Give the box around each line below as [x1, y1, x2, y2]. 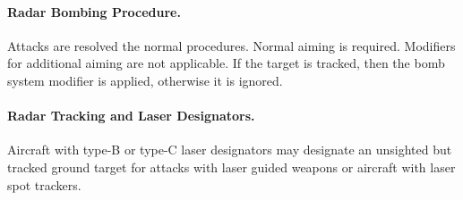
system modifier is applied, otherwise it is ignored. [7, 71, 283, 89]
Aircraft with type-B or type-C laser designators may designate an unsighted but [7, 140, 452, 159]
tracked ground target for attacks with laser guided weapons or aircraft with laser [7, 157, 456, 176]
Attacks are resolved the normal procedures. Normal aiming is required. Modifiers [7, 36, 456, 54]
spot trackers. [7, 175, 81, 194]
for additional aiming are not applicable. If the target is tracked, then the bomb [7, 54, 445, 72]
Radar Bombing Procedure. [7, 2, 181, 21]
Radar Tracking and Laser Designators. [7, 106, 255, 125]
